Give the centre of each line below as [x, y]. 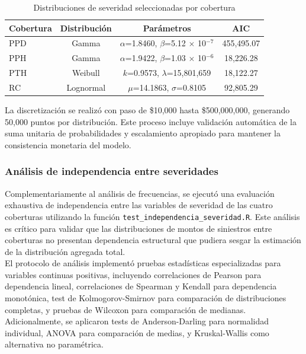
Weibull [86, 73]
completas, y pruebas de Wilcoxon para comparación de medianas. [125, 309]
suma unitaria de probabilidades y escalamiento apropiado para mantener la [143, 133]
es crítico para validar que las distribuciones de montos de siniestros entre [138, 228]
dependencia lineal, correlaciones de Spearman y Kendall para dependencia [141, 286]
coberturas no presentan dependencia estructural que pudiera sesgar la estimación [153, 240]
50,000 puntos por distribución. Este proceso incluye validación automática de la [151, 121]
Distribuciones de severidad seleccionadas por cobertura [134, 7]
